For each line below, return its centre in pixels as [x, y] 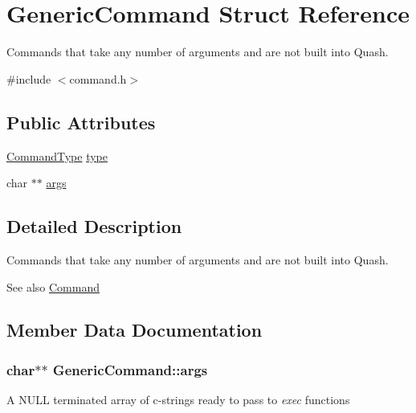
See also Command [53, 286]
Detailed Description [94, 226]
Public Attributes [81, 122]
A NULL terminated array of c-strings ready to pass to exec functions [178, 400]
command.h [98, 78]
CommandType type [57, 155]
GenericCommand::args [130, 369]
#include [29, 78]
